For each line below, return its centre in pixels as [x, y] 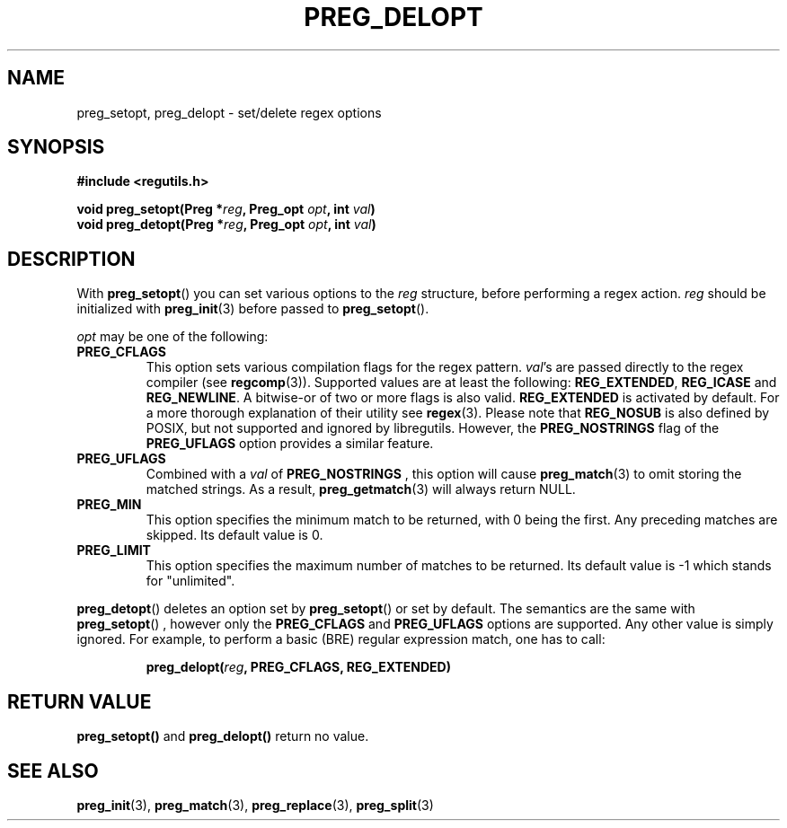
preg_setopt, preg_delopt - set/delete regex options [229, 112]
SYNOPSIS [56, 147]
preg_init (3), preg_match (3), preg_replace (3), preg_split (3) [255, 805]
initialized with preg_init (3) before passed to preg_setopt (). [253, 309]
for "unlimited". [190, 581]
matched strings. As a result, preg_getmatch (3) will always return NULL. [361, 489]
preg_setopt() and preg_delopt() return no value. [223, 736]
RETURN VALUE [80, 701]
